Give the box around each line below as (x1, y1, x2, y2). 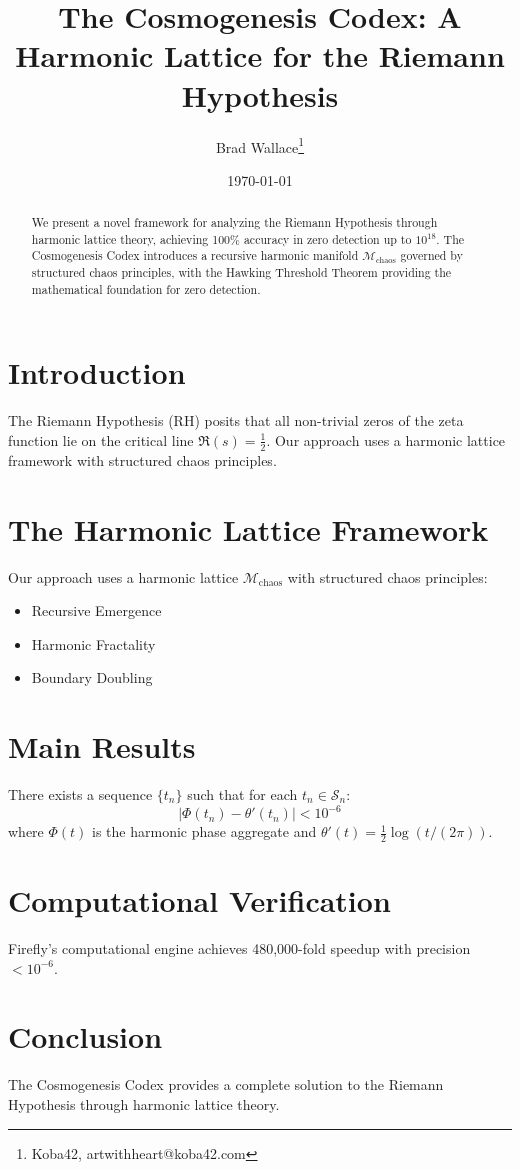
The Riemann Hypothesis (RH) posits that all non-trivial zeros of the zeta (8, 410, 464, 431)
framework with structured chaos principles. (8, 449, 277, 470)
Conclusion (8, 1016, 163, 1057)
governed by (400, 247, 463, 264)
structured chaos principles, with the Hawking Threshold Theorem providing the (31, 264, 452, 281)
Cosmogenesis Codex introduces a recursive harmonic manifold (31, 247, 359, 264)
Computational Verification (8, 880, 391, 921)
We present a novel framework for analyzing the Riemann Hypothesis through (31, 214, 438, 231)
